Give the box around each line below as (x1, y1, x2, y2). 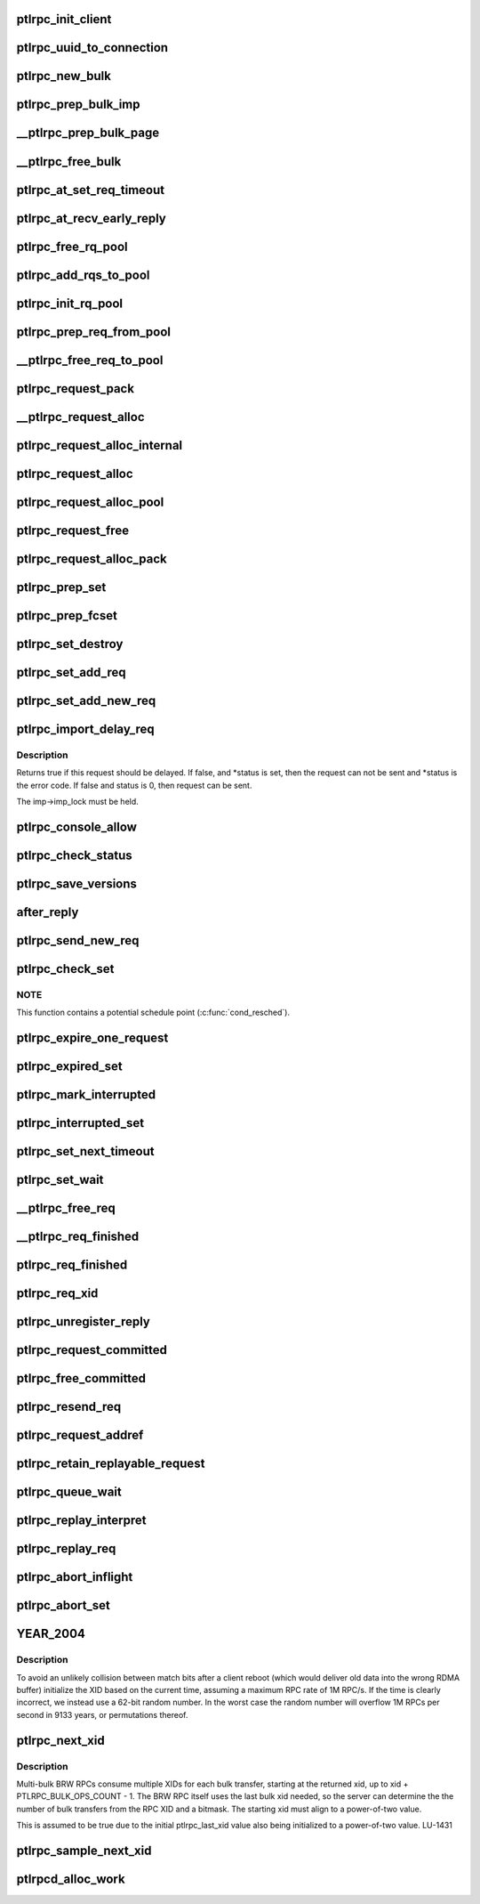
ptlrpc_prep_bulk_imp (16, 97, 141, 112)
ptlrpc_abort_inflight (16, 1569, 133, 1584)
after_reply (16, 904, 79, 920)
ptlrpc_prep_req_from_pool (16, 324, 172, 339)
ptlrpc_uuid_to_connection (16, 40, 169, 55)
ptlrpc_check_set (16, 961, 115, 976)
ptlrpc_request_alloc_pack (16, 551, 168, 566)
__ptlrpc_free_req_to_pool (16, 352, 164, 368)
